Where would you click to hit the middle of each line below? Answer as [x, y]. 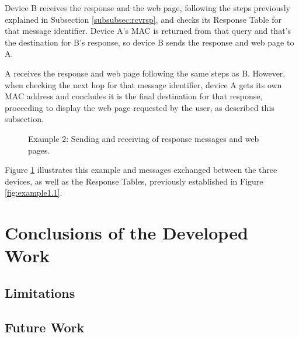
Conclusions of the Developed [126, 233]
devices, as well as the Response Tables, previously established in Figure [134, 181]
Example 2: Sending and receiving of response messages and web [144, 138]
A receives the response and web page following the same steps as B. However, [145, 73]
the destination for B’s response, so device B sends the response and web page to [149, 42]
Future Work [45, 327]
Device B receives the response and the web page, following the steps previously [147, 8]
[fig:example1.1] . [34, 192]
